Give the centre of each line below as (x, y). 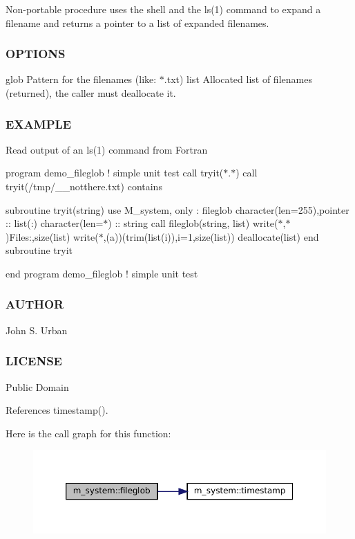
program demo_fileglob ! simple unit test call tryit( (115, 173)
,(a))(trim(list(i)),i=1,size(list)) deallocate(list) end (211, 236)
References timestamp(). (57, 410)
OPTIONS (36, 54)
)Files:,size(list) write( (52, 236)
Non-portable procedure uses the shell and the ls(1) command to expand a (163, 9)
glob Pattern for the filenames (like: (81, 79)
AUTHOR (35, 304)
